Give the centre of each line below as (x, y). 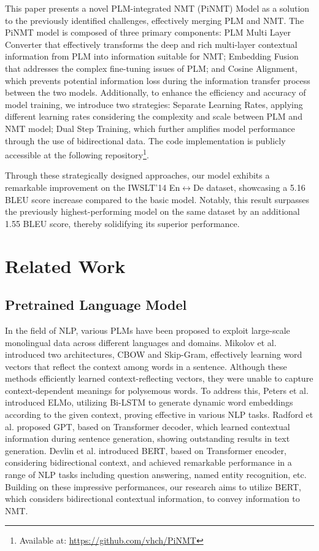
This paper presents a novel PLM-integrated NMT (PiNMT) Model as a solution (157, 8)
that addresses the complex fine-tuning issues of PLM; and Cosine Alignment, (151, 68)
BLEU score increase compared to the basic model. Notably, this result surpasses (157, 199)
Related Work (65, 265)
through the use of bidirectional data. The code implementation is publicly (145, 140)
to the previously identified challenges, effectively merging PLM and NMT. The (155, 20)
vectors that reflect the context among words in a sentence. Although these (146, 366)
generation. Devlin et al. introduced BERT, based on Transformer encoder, (146, 450)
